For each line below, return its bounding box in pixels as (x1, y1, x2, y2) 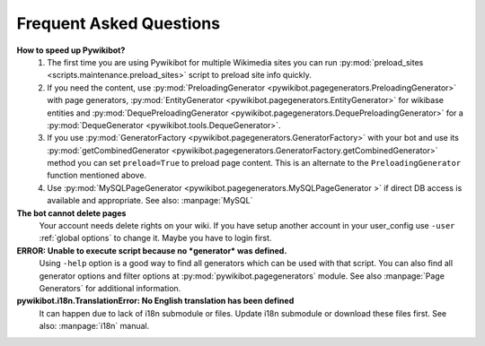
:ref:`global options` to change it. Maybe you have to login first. (39, 233, 272, 244)
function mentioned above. (47, 170, 147, 181)
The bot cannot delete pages (16, 207, 127, 219)
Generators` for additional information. (39, 282, 181, 293)
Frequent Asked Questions (16, 13, 220, 33)
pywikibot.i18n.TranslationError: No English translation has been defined (16, 296, 295, 307)
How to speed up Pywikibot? (16, 45, 126, 56)
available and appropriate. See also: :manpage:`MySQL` (47, 195, 253, 206)
